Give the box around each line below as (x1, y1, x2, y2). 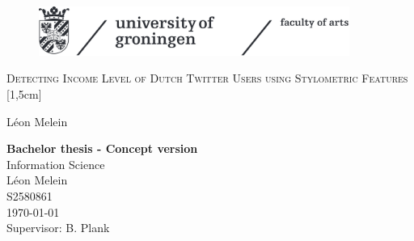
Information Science (6, 155, 105, 172)
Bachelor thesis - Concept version (6, 140, 198, 157)
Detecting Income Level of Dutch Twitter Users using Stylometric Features (6, 70, 408, 87)
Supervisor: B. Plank (6, 219, 110, 236)
